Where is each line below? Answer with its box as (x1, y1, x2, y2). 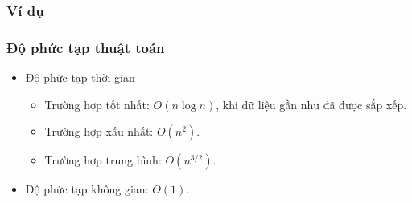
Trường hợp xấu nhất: (44, 123, 154, 140)
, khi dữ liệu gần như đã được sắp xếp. (216, 95, 407, 112)
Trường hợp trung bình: (44, 152, 162, 168)
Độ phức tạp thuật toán (6, 37, 165, 57)
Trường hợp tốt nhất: (44, 95, 150, 112)
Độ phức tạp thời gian (25, 69, 135, 86)
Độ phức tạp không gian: (25, 181, 149, 197)
